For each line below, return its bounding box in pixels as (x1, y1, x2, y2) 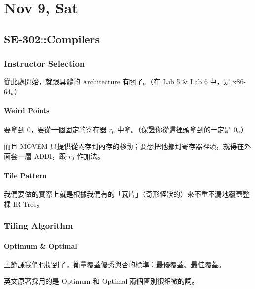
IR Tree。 (13, 198, 43, 209)
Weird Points (4, 106, 50, 116)
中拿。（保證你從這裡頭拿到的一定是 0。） (117, 124, 248, 135)
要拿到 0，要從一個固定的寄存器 (4, 124, 107, 135)
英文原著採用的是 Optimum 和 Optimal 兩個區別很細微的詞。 (4, 276, 199, 286)
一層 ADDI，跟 (17, 150, 66, 161)
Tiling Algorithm (4, 219, 73, 232)
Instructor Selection (4, 57, 85, 70)
